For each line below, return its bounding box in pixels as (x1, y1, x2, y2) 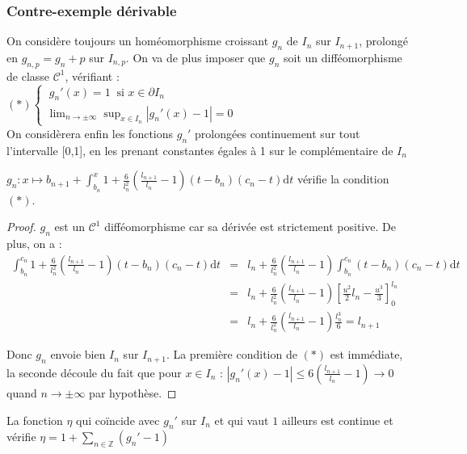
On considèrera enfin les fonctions (6, 124, 174, 141)
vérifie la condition (297, 170, 389, 187)
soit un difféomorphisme (284, 49, 402, 66)
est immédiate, (330, 346, 403, 363)
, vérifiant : (65, 67, 120, 84)
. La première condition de (166, 346, 297, 363)
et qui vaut (214, 411, 269, 428)
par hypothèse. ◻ (89, 384, 177, 401)
